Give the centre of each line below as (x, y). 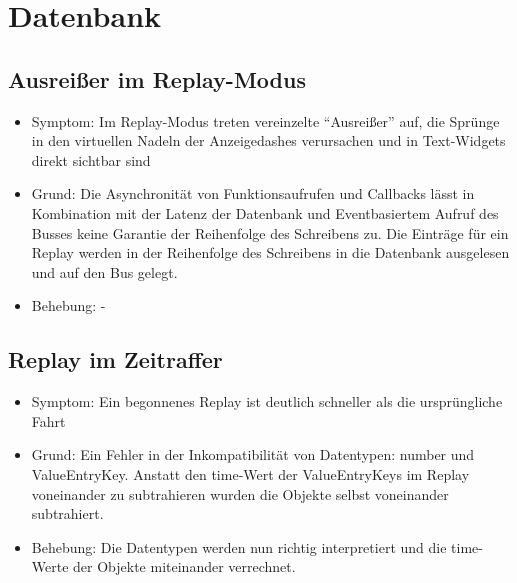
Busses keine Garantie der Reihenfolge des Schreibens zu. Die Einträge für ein (270, 232)
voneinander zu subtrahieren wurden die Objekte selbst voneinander (240, 493)
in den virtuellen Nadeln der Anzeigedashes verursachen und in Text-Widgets (268, 140)
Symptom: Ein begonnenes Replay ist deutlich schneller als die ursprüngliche (267, 401)
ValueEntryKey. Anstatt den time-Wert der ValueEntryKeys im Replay (250, 473)
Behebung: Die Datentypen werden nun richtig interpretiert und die (239, 546)
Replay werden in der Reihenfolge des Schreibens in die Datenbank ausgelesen (270, 252)
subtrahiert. (67, 513)
